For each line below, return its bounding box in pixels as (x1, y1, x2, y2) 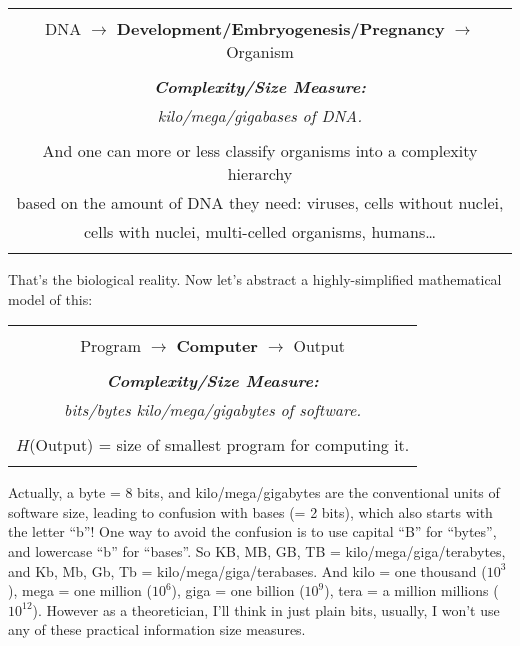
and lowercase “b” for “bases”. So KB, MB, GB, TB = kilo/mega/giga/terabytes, (8, 540, 506, 561)
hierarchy (227, 162, 293, 185)
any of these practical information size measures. (8, 619, 306, 640)
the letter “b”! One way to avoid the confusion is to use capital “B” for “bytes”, (8, 521, 497, 542)
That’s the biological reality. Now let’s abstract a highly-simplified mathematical (8, 269, 502, 289)
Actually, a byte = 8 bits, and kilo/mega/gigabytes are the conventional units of (8, 482, 500, 503)
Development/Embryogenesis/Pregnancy (116, 17, 445, 40)
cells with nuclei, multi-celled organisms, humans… (84, 220, 436, 243)
